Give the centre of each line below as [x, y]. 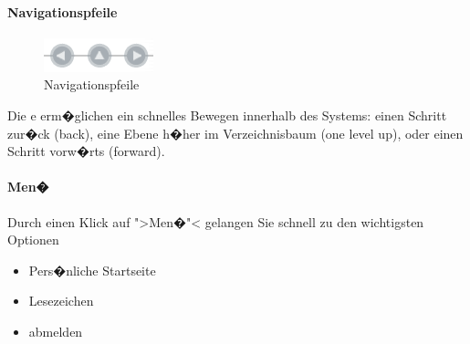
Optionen [33, 240]
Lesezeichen [61, 301]
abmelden [56, 331]
